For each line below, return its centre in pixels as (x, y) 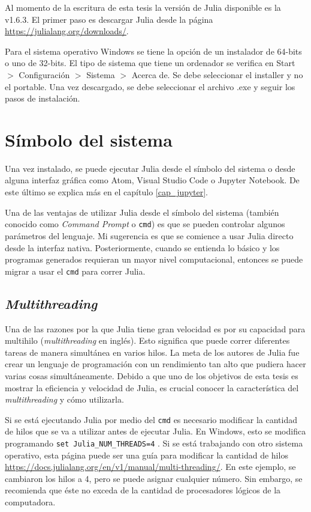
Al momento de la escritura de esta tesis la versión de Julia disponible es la (143, 7)
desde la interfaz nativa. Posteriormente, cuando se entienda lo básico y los (142, 247)
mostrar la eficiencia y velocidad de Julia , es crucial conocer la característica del (152, 387)
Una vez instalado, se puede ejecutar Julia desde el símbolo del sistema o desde (150, 168)
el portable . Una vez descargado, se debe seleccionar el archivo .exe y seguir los (150, 86)
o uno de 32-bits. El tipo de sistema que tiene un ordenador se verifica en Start (150, 63)
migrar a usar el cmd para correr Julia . (75, 271)
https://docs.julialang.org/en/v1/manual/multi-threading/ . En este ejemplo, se (150, 467)
